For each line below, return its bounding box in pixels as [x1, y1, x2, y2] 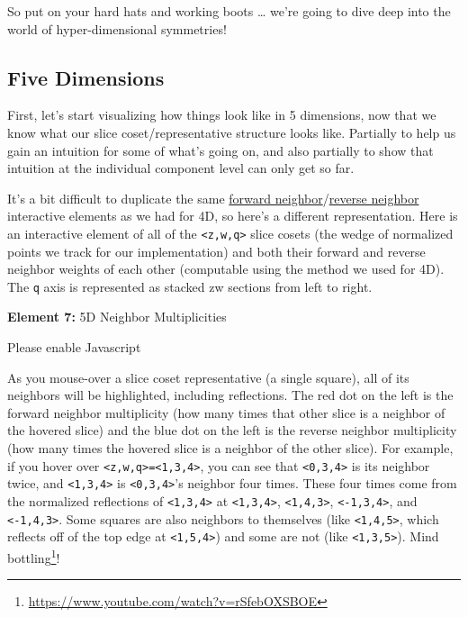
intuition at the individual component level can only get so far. [7, 159, 355, 177]
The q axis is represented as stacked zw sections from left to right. [7, 277, 373, 295]
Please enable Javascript [7, 338, 141, 357]
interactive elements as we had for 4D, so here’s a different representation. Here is [7, 206, 458, 225]
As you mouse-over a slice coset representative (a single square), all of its [7, 367, 409, 386]
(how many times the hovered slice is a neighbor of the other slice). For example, [7, 439, 454, 458]
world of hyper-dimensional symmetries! [7, 19, 227, 38]
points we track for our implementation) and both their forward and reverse [7, 241, 426, 260]
